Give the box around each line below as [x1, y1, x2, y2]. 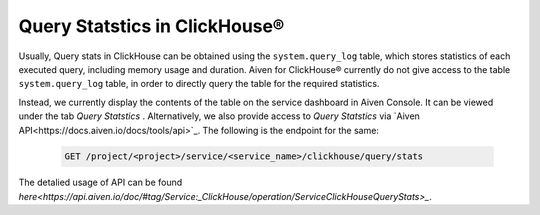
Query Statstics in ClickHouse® [18, 15, 285, 37]
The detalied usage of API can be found [18, 176, 183, 189]
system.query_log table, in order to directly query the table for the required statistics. [18, 78, 380, 90]
